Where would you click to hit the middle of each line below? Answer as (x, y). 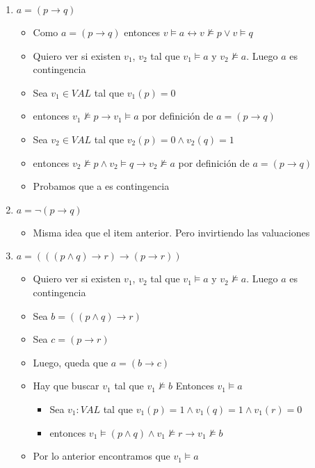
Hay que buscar (66, 386)
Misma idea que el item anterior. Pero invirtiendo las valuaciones (171, 232)
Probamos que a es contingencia (101, 186)
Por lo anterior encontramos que (102, 456)
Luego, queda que (71, 362)
